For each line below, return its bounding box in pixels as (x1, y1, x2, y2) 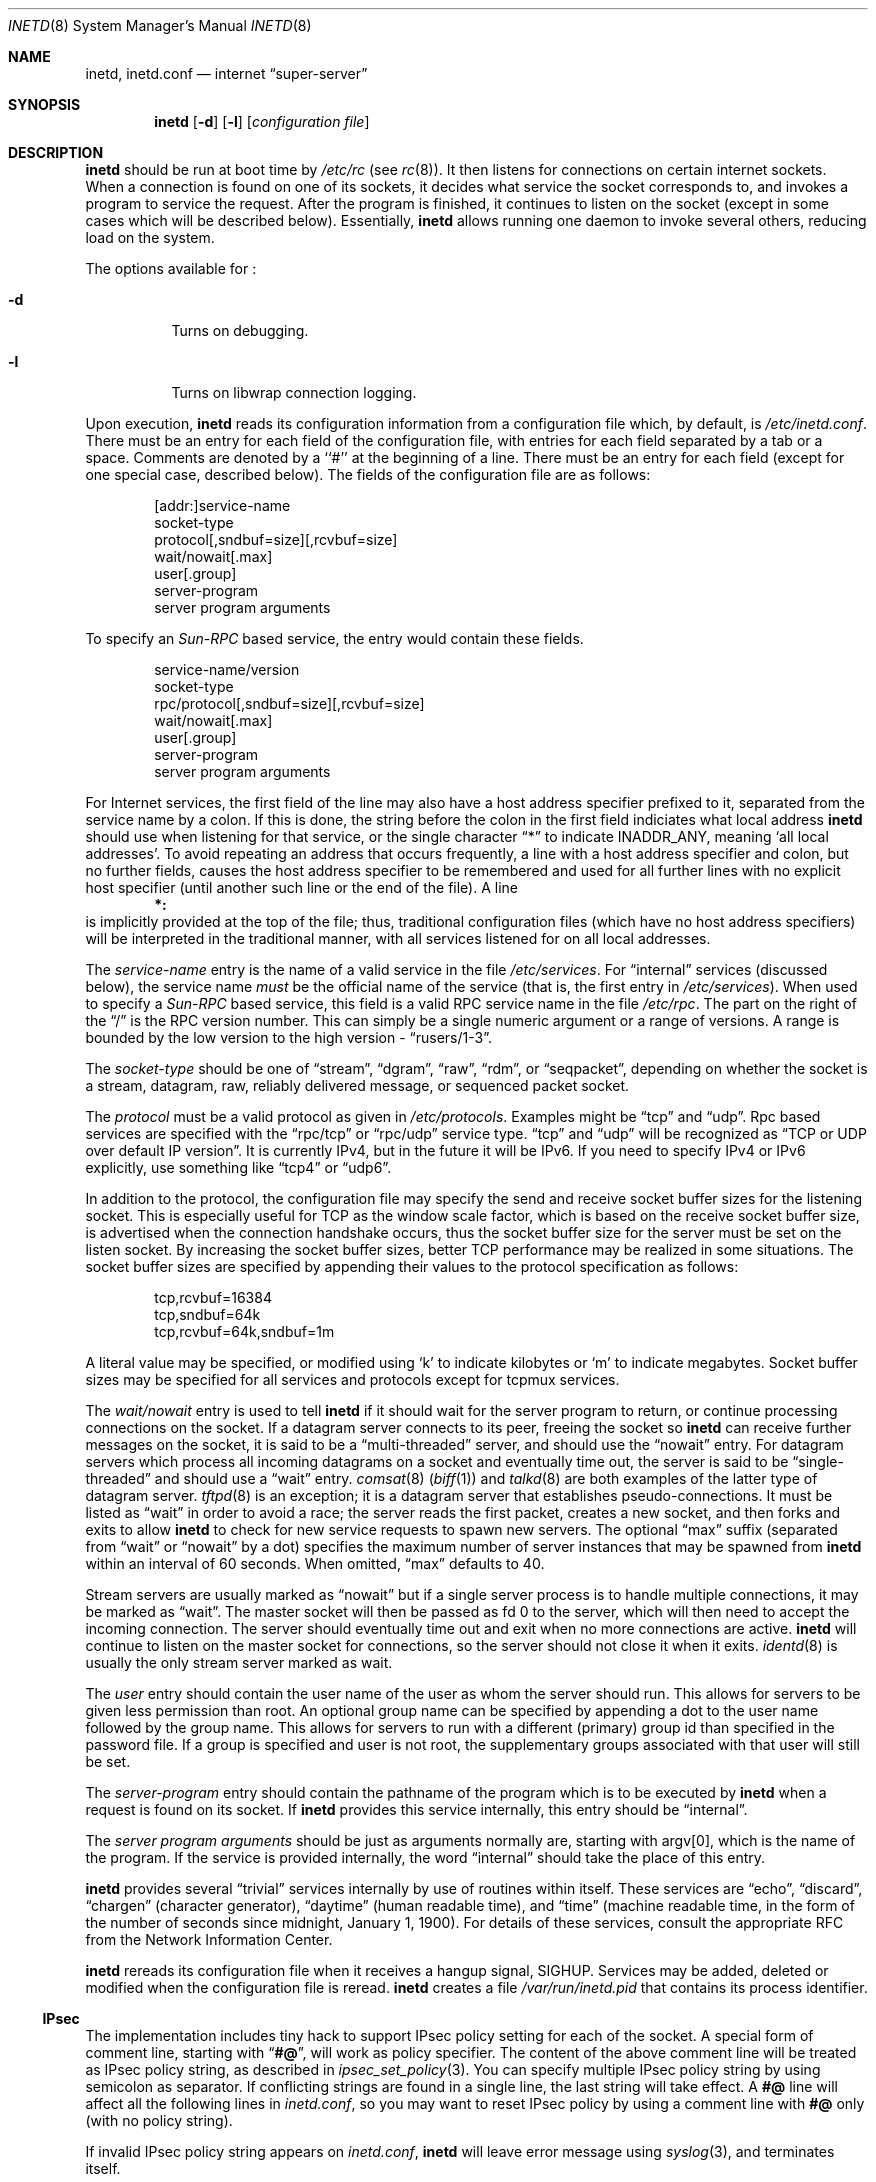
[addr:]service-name (154, 497, 291, 514)
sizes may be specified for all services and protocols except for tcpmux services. (85, 1371, 620, 1388)
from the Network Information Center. (85, 1931, 333, 1948)
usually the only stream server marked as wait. (85, 1654, 393, 1671)
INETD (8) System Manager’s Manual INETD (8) (8, 17, 312, 34)
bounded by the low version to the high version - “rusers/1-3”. (85, 1029, 492, 1046)
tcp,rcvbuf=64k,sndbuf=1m (154, 1323, 335, 1340)
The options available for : (85, 260, 257, 277)
